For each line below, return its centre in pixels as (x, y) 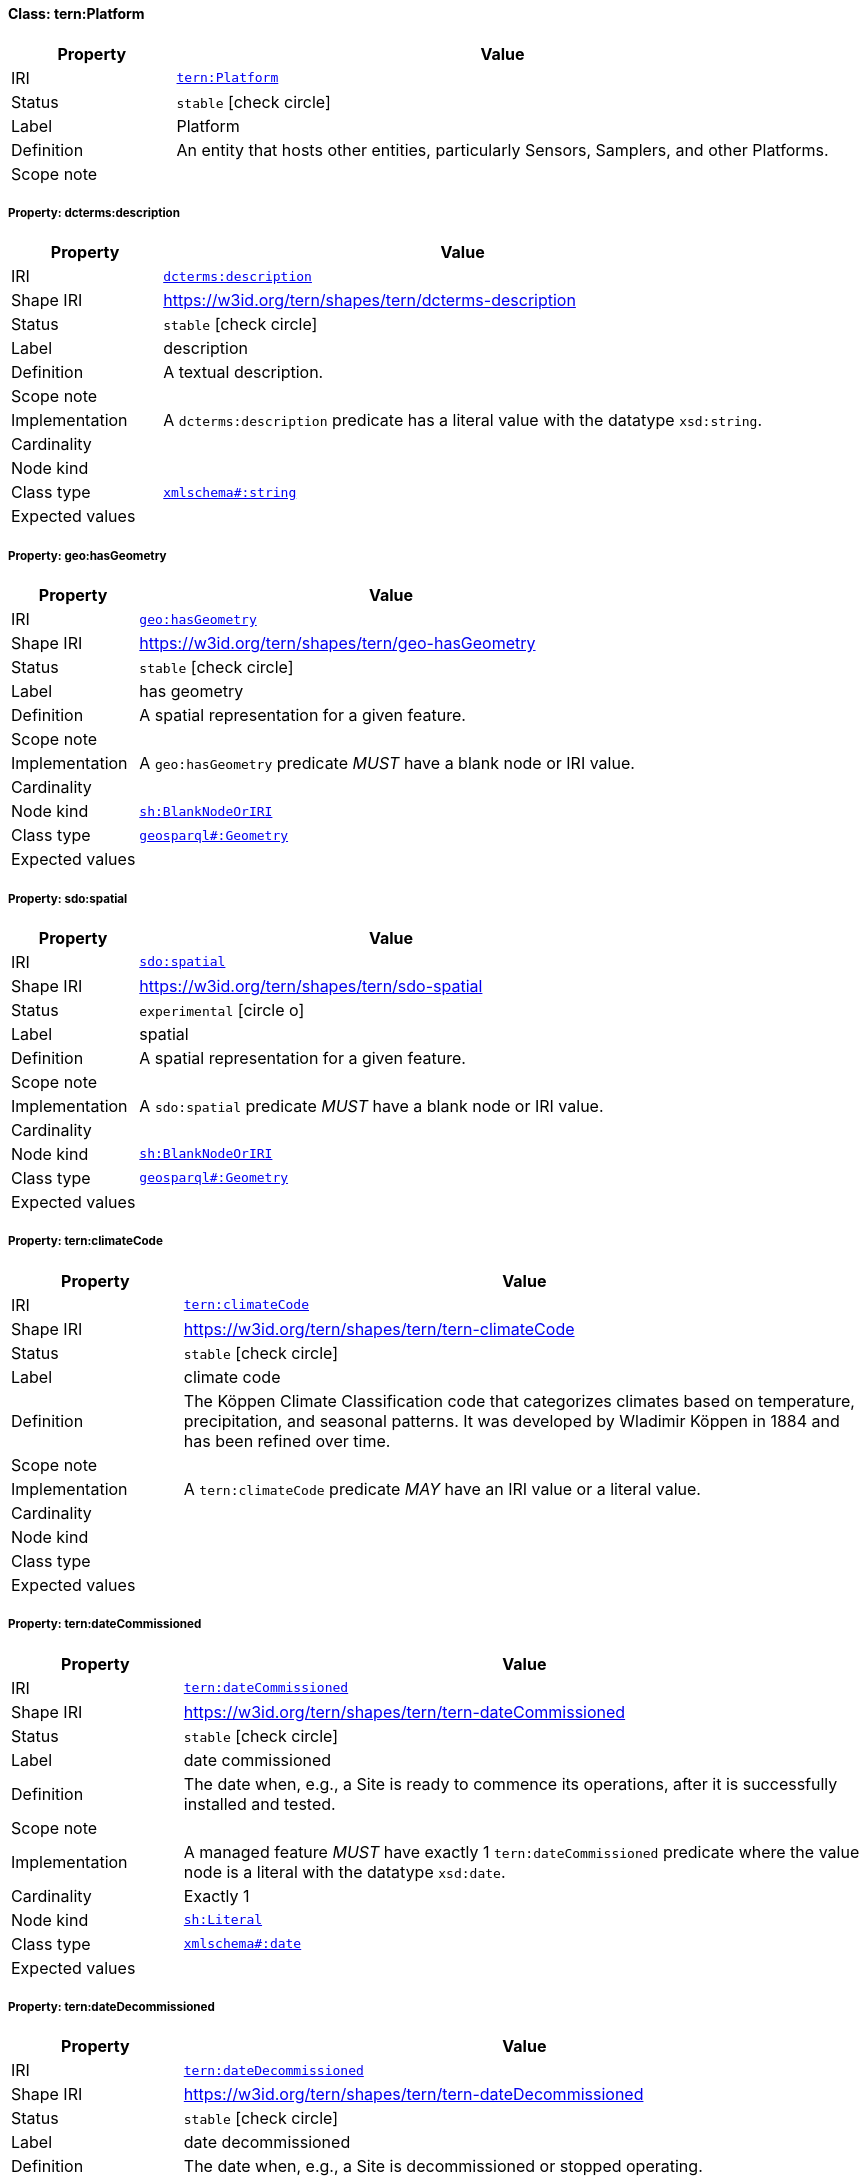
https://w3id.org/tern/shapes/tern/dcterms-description (369, 300)
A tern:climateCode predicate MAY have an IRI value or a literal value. (442, 1488)
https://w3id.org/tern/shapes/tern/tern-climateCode (379, 1328)
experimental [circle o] (222, 1009)
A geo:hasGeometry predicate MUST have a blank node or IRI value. (387, 763)
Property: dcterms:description (94, 213)
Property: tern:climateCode (85, 1241)
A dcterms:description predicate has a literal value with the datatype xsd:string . (463, 420)
